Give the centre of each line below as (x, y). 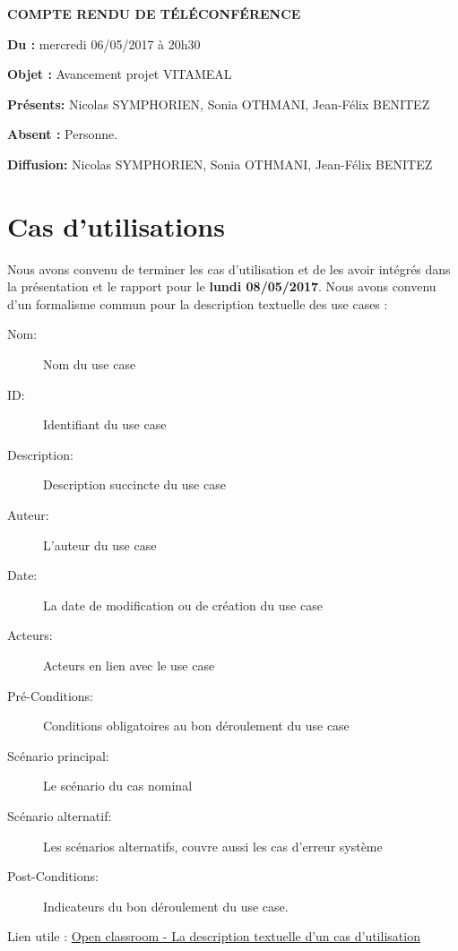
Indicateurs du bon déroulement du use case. (166, 906)
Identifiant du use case (105, 424)
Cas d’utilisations (116, 225)
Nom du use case (90, 364)
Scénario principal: (58, 755)
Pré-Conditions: (50, 695)
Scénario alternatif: (60, 815)
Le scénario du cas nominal (118, 786)
